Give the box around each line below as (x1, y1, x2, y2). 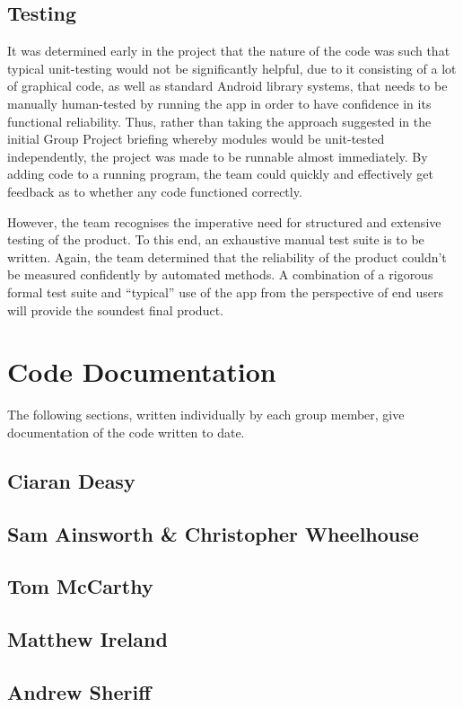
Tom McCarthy (7, 572, 153, 600)
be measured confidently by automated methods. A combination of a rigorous (7, 265, 433, 284)
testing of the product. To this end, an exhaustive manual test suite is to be (7, 230, 424, 249)
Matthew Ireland (7, 625, 168, 653)
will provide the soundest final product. (7, 300, 223, 319)
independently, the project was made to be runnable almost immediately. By (7, 146, 428, 165)
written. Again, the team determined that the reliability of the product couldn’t (7, 247, 447, 266)
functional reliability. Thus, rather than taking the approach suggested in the (7, 111, 432, 130)
